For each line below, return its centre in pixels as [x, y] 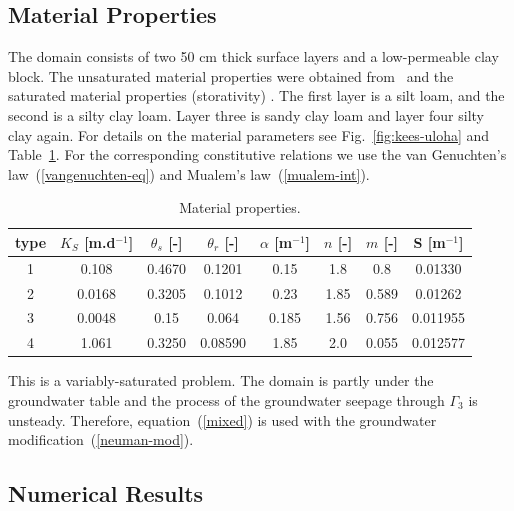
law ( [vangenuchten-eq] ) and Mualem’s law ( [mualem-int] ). [189, 173]
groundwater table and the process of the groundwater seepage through [226, 400]
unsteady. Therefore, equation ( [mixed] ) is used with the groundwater [222, 419]
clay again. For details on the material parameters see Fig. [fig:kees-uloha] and [249, 134]
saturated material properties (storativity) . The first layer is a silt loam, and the [256, 95]
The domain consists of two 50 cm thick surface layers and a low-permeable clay [253, 56]
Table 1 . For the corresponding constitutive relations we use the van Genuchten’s [257, 154]
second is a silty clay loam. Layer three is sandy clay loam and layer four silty [246, 114]
